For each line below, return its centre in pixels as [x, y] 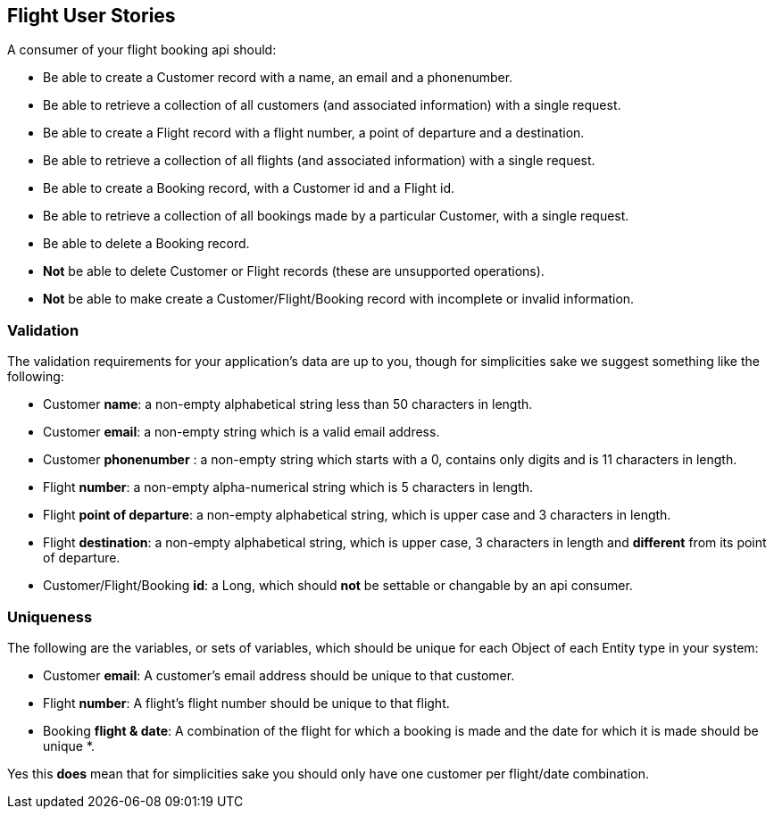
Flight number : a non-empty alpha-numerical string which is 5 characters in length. [288, 487]
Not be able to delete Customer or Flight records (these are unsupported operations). [294, 271]
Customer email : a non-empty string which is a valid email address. [241, 432]
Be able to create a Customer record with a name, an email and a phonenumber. [278, 78]
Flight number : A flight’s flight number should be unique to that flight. [246, 703]
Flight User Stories [92, 16]
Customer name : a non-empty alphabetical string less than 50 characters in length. [288, 404]
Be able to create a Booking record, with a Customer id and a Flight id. [249, 188]
